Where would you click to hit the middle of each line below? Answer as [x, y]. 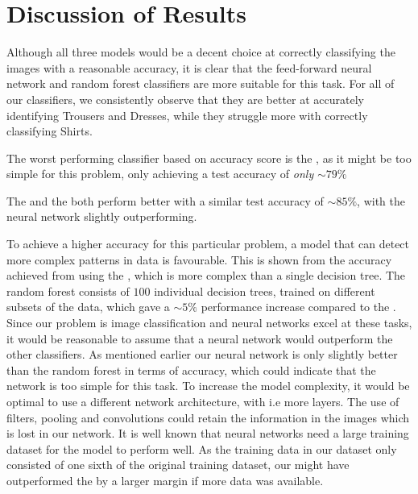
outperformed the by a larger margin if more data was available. [165, 480]
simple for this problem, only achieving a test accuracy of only [160, 174]
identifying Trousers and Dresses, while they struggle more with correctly [187, 115]
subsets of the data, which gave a [88, 307]
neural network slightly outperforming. [102, 216]
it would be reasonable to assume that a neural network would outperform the [200, 338]
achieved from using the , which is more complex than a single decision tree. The [206, 275]
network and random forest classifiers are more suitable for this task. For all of [201, 83]
